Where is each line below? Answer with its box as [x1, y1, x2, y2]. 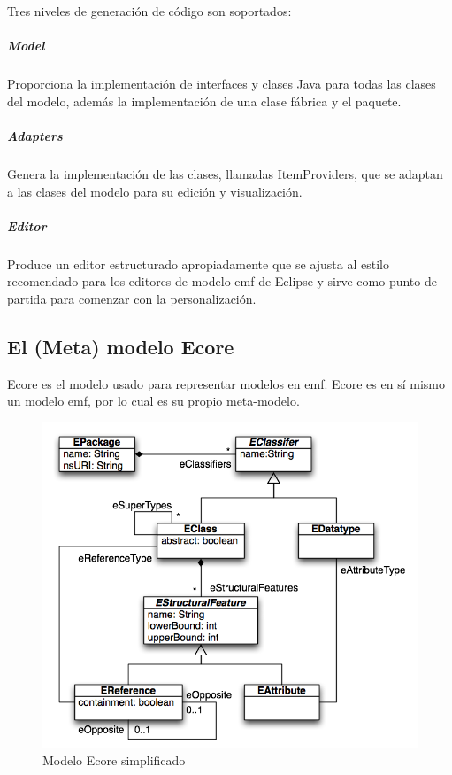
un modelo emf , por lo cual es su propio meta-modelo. [7, 391, 300, 410]
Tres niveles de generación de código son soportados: [7, 2, 292, 19]
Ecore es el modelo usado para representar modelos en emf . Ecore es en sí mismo [7, 374, 445, 392]
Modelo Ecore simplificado [42, 750, 186, 769]
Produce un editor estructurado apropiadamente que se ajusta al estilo [7, 254, 389, 273]
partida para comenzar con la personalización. [7, 289, 257, 307]
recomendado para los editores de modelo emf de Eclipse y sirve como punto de [7, 272, 437, 291]
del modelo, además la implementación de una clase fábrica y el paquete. [7, 91, 402, 110]
